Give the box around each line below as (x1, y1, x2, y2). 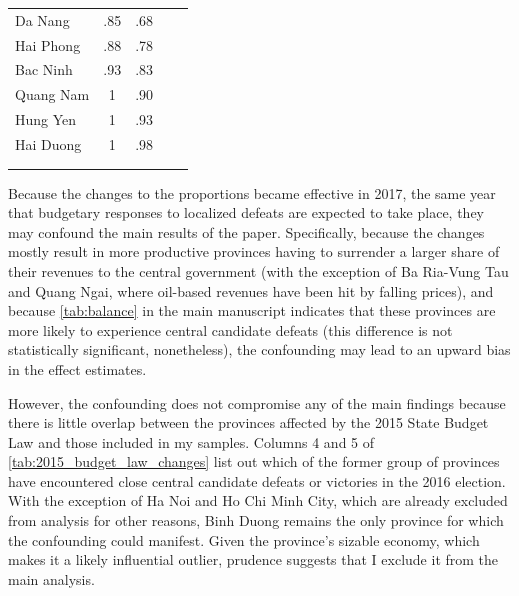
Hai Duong (15, 133, 82, 154)
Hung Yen (15, 109, 77, 130)
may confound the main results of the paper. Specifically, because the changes (8, 221, 485, 242)
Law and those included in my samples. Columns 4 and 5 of (8, 431, 375, 452)
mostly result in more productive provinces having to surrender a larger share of (8, 241, 500, 262)
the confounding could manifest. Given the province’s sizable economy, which (8, 529, 480, 550)
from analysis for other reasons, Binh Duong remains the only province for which (8, 510, 504, 531)
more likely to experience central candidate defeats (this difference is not (8, 319, 453, 340)
